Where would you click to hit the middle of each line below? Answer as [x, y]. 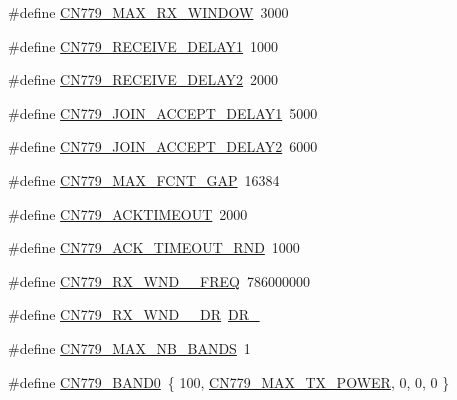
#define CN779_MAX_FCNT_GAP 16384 [144, 179]
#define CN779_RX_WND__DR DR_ [134, 314]
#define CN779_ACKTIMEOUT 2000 [128, 213]
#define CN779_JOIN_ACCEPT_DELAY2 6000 [163, 146]
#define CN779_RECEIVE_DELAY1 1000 [143, 45]
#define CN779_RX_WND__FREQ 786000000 [159, 280]
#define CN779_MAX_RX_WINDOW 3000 [148, 12]
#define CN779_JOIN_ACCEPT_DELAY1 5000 [163, 112]
